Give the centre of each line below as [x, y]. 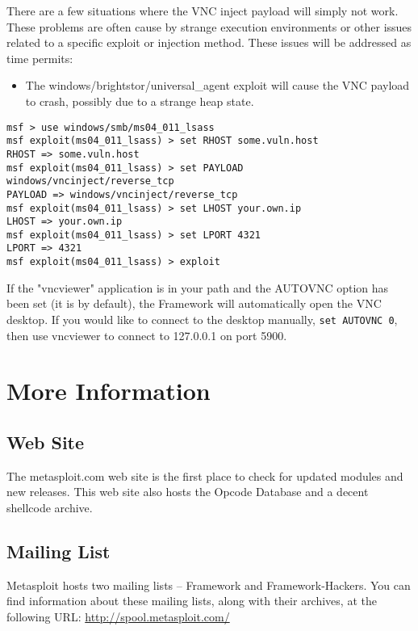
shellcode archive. [50, 507]
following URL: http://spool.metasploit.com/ [118, 616]
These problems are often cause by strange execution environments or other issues [209, 26]
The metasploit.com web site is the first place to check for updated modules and [205, 475]
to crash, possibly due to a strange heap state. [140, 101]
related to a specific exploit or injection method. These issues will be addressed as [209, 42]
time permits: [40, 58]
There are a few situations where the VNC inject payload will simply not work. [203, 11]
